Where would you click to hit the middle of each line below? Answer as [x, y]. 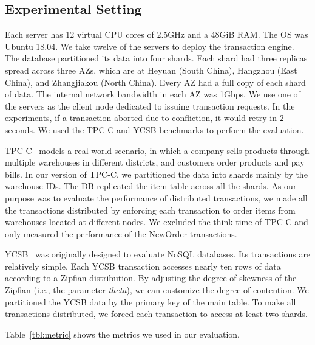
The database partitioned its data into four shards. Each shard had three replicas [156, 58]
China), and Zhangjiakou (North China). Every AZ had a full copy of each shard [155, 82]
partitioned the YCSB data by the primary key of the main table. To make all [151, 301]
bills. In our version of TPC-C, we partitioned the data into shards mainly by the [156, 174]
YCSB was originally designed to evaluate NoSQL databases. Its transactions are [158, 254]
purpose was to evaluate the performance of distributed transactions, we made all [156, 197]
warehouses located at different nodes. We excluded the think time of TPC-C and [157, 222]
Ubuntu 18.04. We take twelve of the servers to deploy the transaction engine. [150, 46]
